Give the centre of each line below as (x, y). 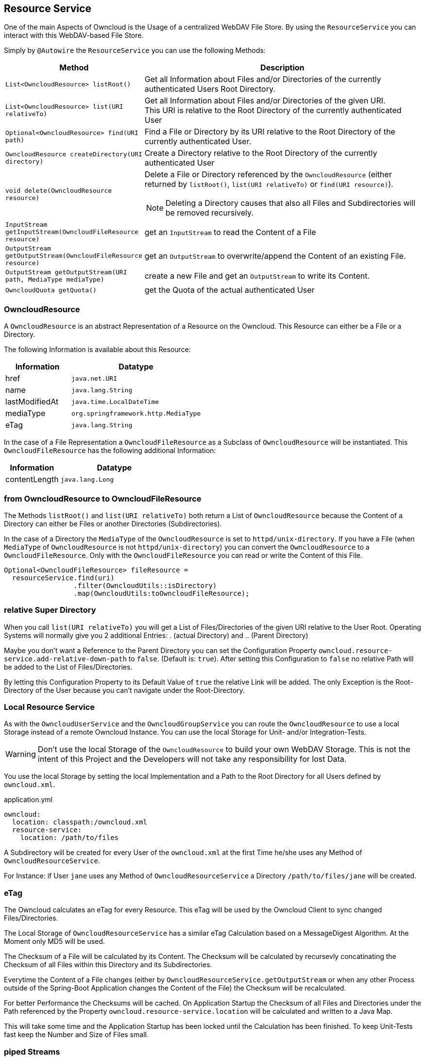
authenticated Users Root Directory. (210, 89)
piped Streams (32, 1051)
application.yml (28, 800)
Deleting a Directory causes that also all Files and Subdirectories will (290, 203)
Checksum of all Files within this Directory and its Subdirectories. (108, 965)
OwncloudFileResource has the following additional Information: (110, 451)
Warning (21, 754)
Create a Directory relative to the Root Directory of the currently (261, 153)
